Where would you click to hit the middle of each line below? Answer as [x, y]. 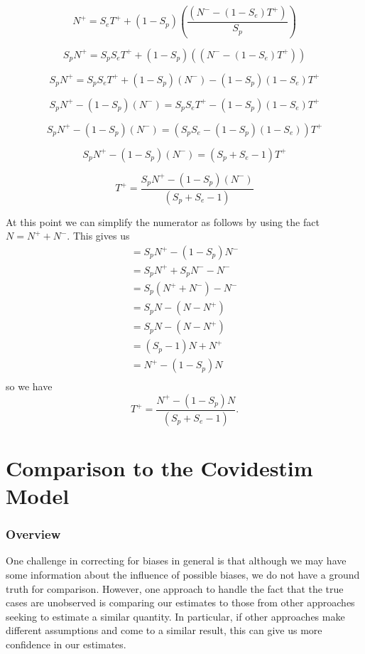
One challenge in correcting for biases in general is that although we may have [176, 561]
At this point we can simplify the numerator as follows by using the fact [163, 221]
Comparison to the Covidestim [159, 467]
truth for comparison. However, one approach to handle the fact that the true [175, 588]
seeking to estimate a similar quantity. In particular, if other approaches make [175, 616]
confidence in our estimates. [66, 644]
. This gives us [98, 236]
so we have [29, 386]
